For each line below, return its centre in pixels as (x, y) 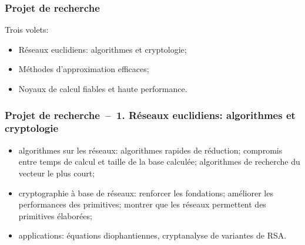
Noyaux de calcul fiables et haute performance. (103, 89)
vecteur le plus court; (57, 173)
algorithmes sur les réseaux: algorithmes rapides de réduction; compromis (150, 150)
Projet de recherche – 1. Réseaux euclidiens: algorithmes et (150, 115)
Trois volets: (27, 30)
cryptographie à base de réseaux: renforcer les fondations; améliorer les (146, 193)
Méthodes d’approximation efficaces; (84, 69)
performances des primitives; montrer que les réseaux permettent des (142, 204)
